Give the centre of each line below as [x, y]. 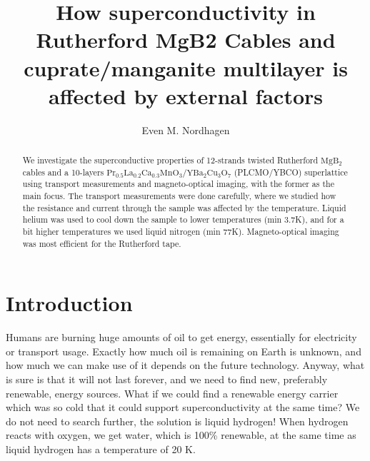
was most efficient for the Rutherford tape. [102, 243]
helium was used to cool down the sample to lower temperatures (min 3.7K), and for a [183, 219]
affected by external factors [186, 95]
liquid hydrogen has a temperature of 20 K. [101, 449]
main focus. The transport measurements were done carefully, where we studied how [179, 196]
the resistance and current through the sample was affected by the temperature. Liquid [184, 207]
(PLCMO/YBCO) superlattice [291, 172]
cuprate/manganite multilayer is [186, 67]
